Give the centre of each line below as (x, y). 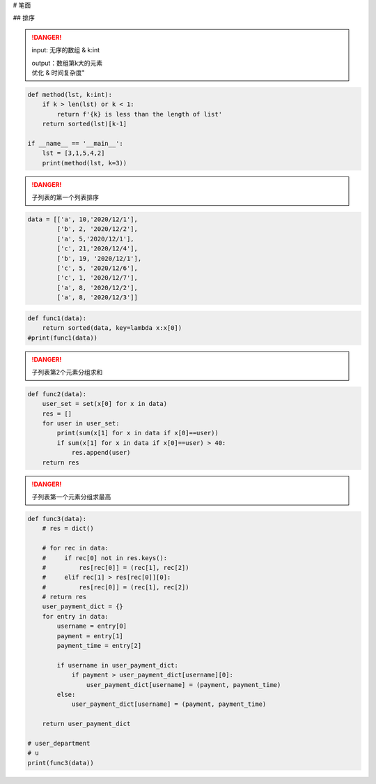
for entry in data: (76, 616)
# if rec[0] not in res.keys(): (104, 558)
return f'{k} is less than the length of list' (140, 114)
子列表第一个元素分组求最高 (71, 497)
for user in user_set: (81, 423)
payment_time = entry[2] (99, 646)
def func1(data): (57, 318)
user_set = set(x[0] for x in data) (104, 404)
